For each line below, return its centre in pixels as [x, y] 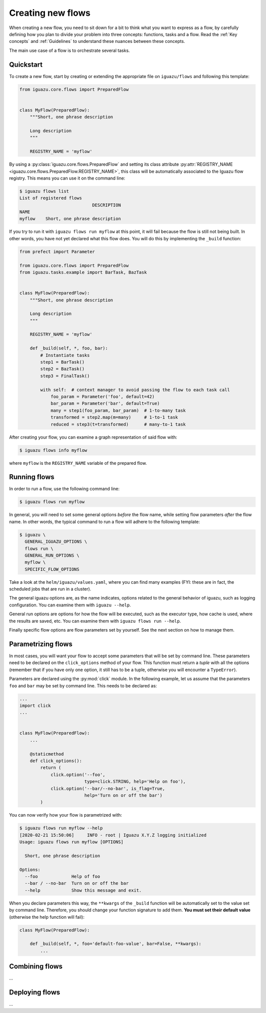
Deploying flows [35, 993]
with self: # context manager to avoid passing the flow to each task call [135, 390]
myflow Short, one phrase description [70, 219]
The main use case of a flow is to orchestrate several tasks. [69, 50]
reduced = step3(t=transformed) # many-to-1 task [118, 424]
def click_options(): [56, 761]
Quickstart [26, 64]
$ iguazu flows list [44, 191]
